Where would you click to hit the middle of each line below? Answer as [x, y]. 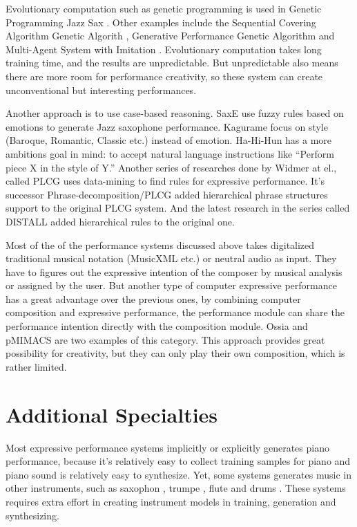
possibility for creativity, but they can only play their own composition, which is [175, 353]
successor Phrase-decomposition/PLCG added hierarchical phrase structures [167, 194]
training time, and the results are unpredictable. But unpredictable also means [172, 63]
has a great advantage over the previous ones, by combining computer [153, 298]
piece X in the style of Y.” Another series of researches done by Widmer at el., [171, 167]
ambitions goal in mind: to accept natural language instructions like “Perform [170, 153]
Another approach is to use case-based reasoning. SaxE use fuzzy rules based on [175, 113]
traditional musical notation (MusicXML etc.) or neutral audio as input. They [171, 258]
